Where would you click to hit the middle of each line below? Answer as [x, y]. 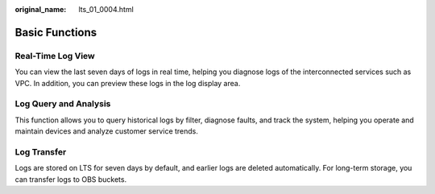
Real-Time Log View [55, 56]
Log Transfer [41, 151]
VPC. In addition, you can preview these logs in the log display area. [128, 83]
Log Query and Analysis [63, 104]
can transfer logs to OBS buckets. [71, 179]
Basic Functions [56, 32]
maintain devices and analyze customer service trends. [107, 131]
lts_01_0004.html [106, 9]
